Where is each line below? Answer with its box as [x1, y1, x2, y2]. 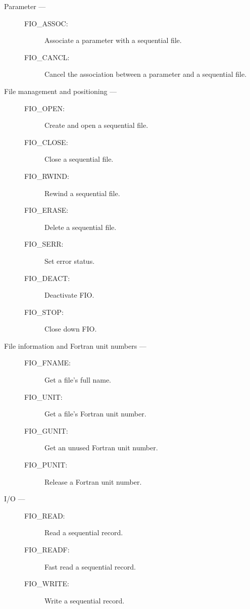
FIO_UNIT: [24, 391, 63, 402]
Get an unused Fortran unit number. [44, 442, 158, 453]
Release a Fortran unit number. [44, 476, 142, 487]
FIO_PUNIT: [24, 459, 68, 470]
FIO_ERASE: [24, 205, 69, 215]
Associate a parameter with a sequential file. [44, 35, 182, 45]
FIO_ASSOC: [24, 18, 68, 28]
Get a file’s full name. [44, 374, 112, 385]
